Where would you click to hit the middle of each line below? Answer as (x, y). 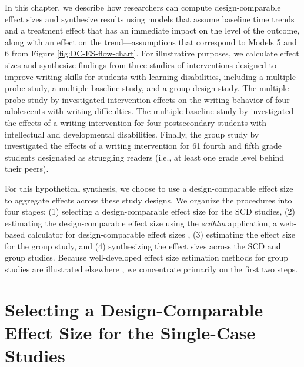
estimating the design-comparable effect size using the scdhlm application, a (141, 223)
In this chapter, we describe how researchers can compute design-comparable (143, 7)
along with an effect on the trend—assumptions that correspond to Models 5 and (151, 41)
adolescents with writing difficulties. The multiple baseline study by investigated (149, 111)
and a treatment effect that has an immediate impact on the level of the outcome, (152, 30)
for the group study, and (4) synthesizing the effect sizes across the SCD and (143, 246)
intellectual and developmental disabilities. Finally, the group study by (132, 134)
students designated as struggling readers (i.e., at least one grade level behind (145, 157)
